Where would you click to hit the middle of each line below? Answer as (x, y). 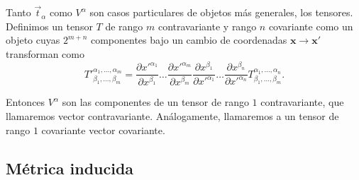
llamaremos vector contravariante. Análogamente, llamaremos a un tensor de (172, 116)
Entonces (26, 102)
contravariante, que (302, 102)
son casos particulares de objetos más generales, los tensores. (221, 12)
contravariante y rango (207, 26)
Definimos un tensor (49, 26)
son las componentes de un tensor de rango (155, 102)
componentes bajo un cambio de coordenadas (189, 40)
